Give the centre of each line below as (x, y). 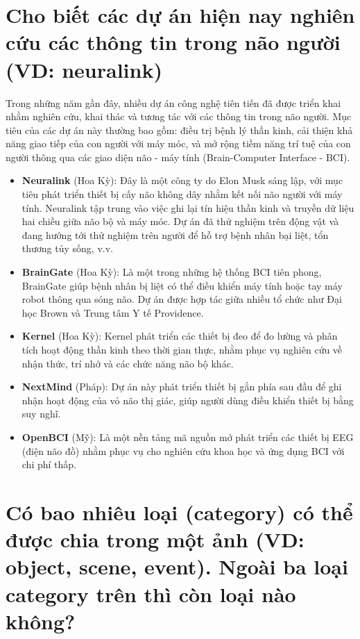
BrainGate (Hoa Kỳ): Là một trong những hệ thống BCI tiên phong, (172, 272)
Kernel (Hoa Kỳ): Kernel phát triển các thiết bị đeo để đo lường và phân (180, 336)
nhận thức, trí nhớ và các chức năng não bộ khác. (128, 363)
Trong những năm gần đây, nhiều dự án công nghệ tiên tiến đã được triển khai (173, 102)
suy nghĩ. (41, 414)
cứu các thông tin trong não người (173, 42)
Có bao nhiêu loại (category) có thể (179, 512)
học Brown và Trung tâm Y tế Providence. (113, 312)
